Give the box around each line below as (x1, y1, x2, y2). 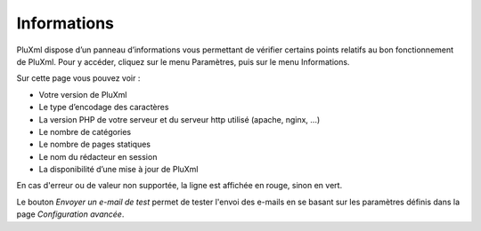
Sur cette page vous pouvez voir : (16, 73, 141, 84)
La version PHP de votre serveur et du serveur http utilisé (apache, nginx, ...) (38, 114, 321, 124)
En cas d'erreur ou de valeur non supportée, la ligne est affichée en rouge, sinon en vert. (16, 180, 343, 191)
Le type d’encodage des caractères (38, 102, 169, 113)
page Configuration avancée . (16, 209, 125, 219)
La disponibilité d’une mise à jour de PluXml (38, 164, 200, 175)
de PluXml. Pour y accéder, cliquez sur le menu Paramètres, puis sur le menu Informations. (16, 56, 350, 67)
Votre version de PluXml (38, 89, 127, 100)
